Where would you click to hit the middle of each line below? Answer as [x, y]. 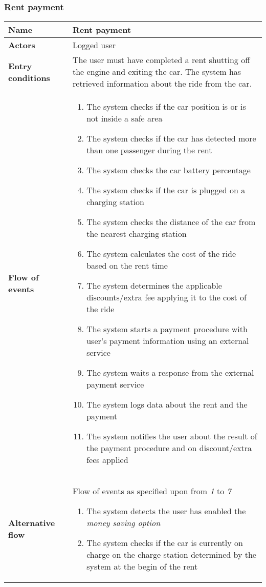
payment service [115, 384]
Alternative [32, 523]
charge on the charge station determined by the [171, 555]
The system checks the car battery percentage [169, 170]
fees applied [107, 460]
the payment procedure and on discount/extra [169, 448]
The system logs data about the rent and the [167, 404]
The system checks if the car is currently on [165, 543]
